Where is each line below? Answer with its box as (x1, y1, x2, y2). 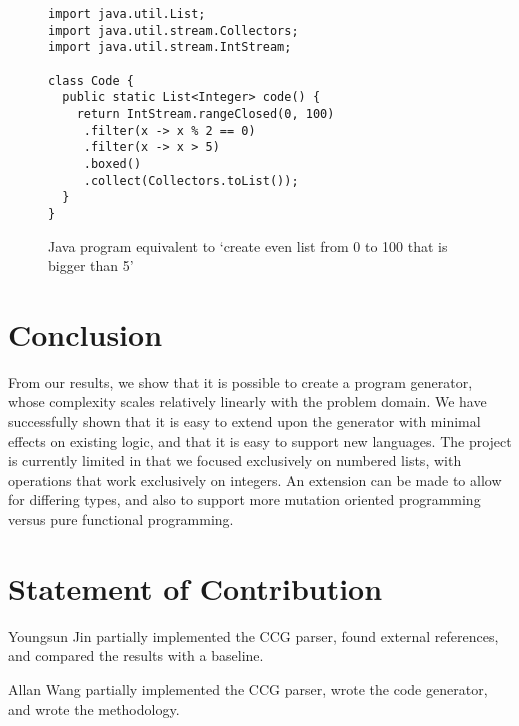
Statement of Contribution (8, 567, 383, 608)
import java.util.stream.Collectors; (48, 23, 299, 38)
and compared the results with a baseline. (8, 645, 264, 666)
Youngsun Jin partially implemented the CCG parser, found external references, (8, 625, 499, 646)
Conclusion (8, 313, 163, 354)
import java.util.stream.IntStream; (48, 40, 292, 55)
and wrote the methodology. (8, 698, 180, 719)
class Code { (48, 73, 134, 88)
